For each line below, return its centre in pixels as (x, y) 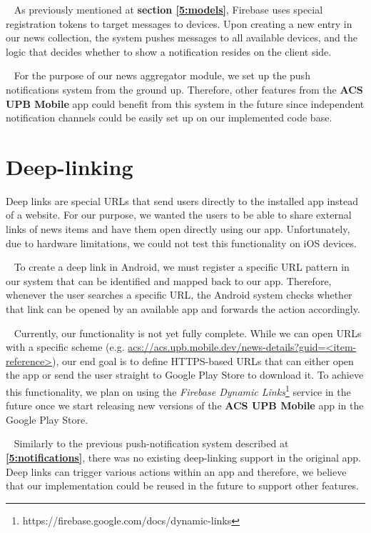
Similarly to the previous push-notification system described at (151, 443)
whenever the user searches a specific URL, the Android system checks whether (179, 295)
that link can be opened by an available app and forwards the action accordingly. (183, 309)
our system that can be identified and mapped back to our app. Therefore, (169, 280)
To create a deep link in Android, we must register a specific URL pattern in (182, 267)
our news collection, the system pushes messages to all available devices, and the (182, 38)
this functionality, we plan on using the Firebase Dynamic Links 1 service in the (178, 390)
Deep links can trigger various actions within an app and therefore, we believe (176, 471)
